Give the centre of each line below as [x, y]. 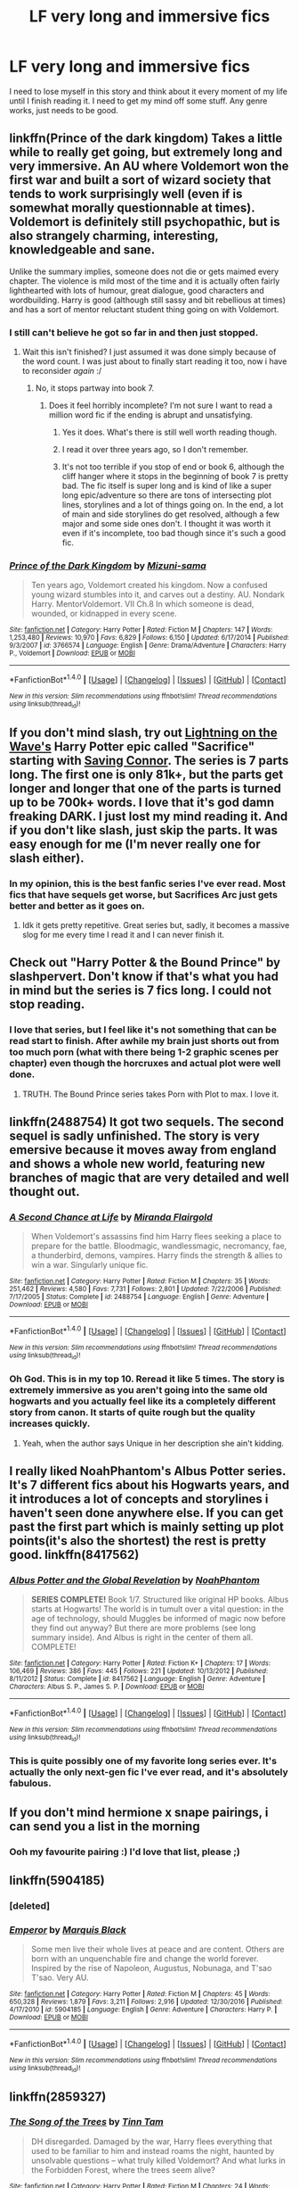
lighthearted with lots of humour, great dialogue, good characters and [137, 290]
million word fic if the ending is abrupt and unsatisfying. [151, 415]
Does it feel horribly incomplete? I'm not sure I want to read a [161, 406]
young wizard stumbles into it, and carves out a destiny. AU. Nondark [158, 594]
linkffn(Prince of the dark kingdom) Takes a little [146, 139]
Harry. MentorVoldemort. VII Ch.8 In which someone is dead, [142, 604]
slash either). [47, 858]
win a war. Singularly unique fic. [89, 1265]
